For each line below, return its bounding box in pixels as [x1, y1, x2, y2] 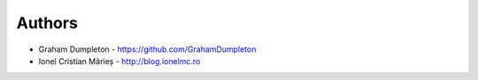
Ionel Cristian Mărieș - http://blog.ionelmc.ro [38, 55, 201, 66]
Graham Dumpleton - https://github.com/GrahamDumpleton [38, 44, 257, 55]
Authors [16, 13, 79, 33]
